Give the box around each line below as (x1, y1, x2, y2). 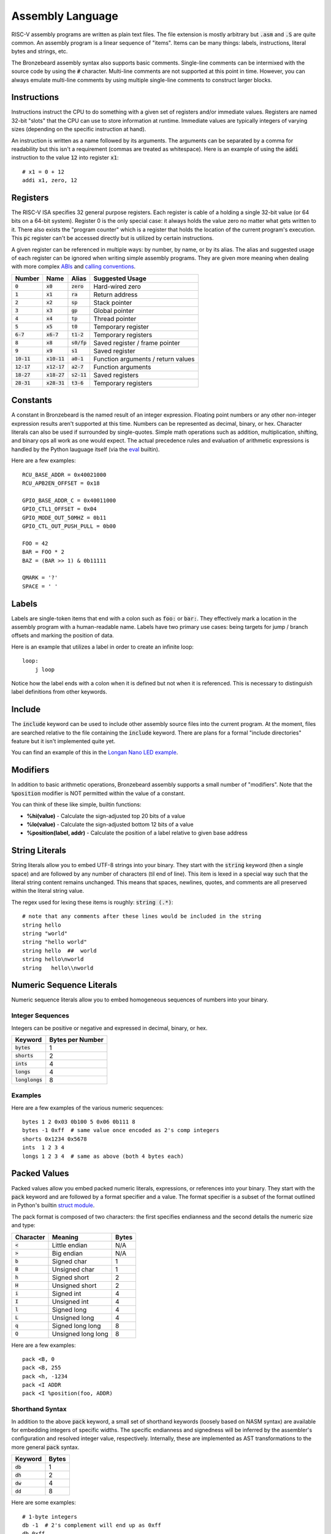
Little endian (52, 1241, 88, 1249)
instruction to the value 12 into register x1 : (11, 154, 119, 161)
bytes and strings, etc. (11, 48, 68, 55)
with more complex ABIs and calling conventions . (11, 263, 136, 270)
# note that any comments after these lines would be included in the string (22, 913, 262, 920)
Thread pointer (93, 314, 137, 323)
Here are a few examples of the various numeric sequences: (11, 1104, 164, 1111)
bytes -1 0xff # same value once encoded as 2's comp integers (22, 1127, 220, 1134)
